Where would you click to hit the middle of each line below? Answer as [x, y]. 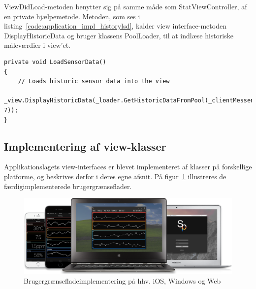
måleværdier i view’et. [37, 45]
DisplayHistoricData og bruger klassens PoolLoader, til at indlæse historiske [119, 35]
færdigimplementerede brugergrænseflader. [68, 186]
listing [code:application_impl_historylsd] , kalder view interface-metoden [115, 26]
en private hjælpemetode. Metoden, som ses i [72, 16]
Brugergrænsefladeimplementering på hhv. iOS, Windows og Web [122, 281]
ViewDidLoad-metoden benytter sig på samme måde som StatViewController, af [126, 6]
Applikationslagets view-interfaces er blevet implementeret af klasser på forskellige [128, 167]
